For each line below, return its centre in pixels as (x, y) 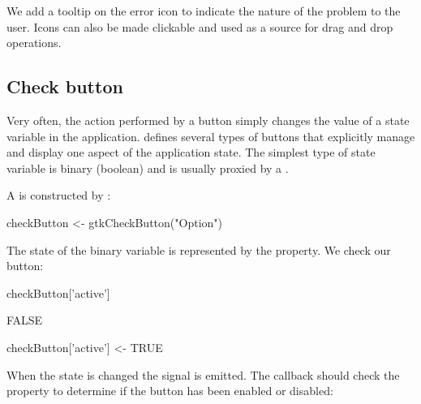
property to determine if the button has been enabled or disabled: (170, 391)
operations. (34, 43)
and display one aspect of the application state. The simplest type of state (191, 152)
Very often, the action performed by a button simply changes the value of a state (208, 120)
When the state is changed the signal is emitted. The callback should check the (203, 374)
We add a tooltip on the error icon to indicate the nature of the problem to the (204, 11)
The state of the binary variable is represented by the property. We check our (199, 249)
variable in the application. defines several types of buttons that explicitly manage (211, 136)
